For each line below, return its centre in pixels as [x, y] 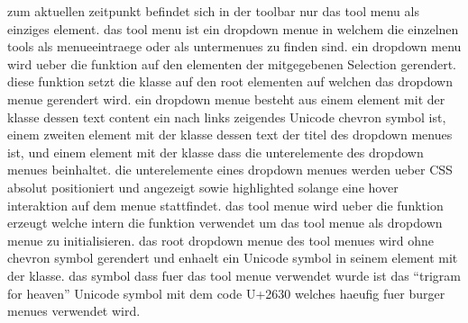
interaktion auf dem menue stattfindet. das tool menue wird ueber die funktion [225, 205]
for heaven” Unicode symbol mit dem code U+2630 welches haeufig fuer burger [226, 293]
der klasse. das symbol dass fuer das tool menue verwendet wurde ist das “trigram [234, 275]
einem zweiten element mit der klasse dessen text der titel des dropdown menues [230, 135]
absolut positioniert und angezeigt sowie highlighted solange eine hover [203, 187]
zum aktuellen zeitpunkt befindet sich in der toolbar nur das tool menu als [213, 11]
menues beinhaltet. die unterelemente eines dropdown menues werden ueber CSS [230, 170]
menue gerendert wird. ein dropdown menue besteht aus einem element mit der [226, 99]
